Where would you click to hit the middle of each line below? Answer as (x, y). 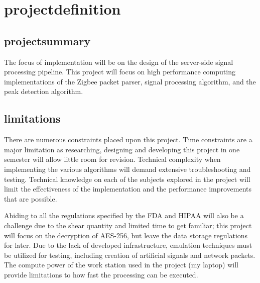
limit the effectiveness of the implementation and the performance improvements (128, 189)
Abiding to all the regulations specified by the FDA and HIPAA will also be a (124, 215)
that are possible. (31, 198)
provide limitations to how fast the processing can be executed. (101, 274)
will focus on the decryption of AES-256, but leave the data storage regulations (126, 235)
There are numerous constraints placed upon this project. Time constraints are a (128, 139)
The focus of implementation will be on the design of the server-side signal (119, 62)
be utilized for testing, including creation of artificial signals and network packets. (130, 255)
